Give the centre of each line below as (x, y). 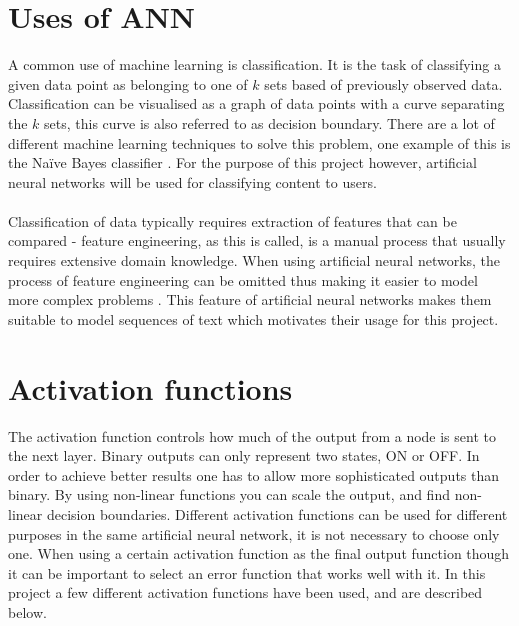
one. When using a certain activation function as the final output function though (259, 553)
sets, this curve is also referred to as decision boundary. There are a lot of (269, 122)
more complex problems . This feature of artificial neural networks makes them (250, 299)
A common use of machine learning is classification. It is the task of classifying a (254, 64)
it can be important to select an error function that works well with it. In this (247, 572)
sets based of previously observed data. (383, 83)
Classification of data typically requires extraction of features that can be (232, 220)
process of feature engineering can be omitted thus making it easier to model (243, 279)
